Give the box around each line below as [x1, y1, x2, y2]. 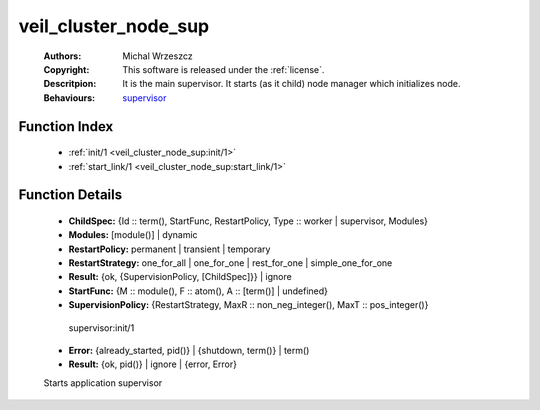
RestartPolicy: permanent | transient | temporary [68, 243, 271, 255]
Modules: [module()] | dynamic [68, 229, 199, 241]
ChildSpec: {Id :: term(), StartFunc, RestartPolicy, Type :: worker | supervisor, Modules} [68, 215, 429, 227]
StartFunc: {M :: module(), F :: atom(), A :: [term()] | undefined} [68, 285, 329, 297]
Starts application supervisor [43, 376, 163, 389]
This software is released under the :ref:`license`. [122, 63, 325, 75]
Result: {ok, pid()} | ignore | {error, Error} [68, 358, 237, 370]
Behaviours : [43, 91, 95, 104]
